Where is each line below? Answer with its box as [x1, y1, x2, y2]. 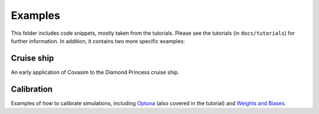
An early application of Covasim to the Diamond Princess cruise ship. [11, 69, 180, 76]
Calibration [11, 84, 53, 94]
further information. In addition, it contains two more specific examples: [11, 37, 185, 44]
